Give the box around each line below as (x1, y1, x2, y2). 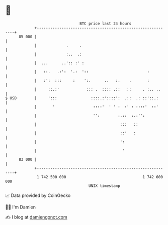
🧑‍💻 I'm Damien (5, 204, 36, 210)
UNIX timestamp (88, 183, 121, 188)
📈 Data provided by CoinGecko (5, 192, 71, 198)
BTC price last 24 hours (79, 21, 132, 26)
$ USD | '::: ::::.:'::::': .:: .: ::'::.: (5, 95, 158, 101)
